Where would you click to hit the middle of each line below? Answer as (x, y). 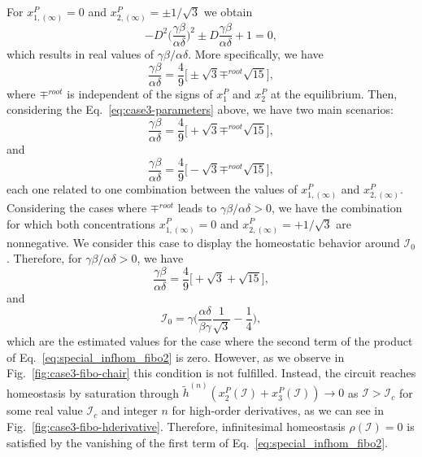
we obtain (228, 11)
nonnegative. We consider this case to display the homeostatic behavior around (203, 242)
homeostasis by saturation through (93, 392)
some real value (45, 410)
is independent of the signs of (140, 93)
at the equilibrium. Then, (334, 93)
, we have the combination (337, 207)
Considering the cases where (77, 207)
